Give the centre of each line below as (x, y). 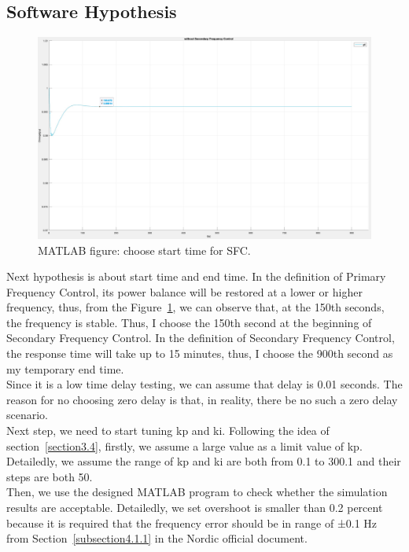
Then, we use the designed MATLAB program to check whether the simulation (197, 492)
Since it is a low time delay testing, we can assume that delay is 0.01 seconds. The (204, 384)
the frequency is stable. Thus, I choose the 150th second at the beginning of (189, 322)
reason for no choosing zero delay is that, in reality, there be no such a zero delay (202, 399)
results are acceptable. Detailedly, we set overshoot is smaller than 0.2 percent (195, 508)
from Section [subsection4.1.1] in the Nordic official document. (157, 538)
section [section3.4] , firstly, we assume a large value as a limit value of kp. (184, 445)
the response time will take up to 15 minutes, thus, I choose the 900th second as (200, 353)
